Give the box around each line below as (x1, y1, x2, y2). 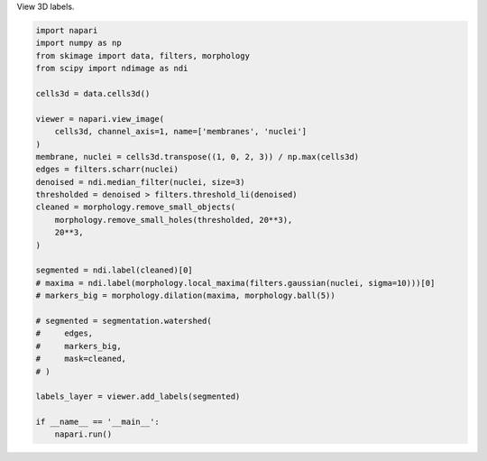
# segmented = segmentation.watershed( (35, 316, 212, 326)
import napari (35, 25, 98, 35)
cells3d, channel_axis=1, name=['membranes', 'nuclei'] (54, 126, 308, 137)
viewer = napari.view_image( (35, 114, 165, 124)
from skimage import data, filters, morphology (35, 51, 250, 60)
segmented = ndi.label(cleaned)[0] (35, 265, 193, 275)
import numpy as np (35, 38, 122, 49)
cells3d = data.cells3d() (35, 88, 151, 98)
